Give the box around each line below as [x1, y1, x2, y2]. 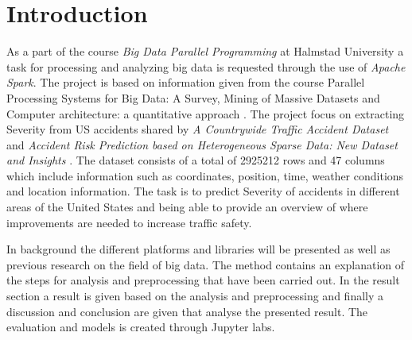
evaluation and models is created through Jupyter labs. [6, 319, 275, 335]
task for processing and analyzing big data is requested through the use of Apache [6, 58, 406, 75]
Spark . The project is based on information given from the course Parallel [6, 74, 365, 91]
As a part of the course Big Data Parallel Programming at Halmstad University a [6, 43, 404, 60]
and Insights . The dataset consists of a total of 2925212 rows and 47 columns [6, 152, 385, 168]
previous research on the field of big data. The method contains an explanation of [6, 256, 405, 272]
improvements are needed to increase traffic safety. [6, 214, 252, 230]
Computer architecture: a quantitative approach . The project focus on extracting [6, 105, 405, 122]
